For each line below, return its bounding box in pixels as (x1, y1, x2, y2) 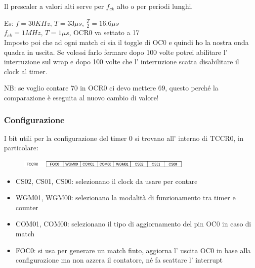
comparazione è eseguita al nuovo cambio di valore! (4, 92, 159, 102)
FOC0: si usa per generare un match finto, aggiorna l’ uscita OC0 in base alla (15, 245, 251, 255)
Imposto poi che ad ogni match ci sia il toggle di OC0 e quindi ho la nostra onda (4, 37, 249, 47)
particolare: (4, 142, 39, 153)
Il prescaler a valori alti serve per (4, 1, 104, 11)
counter (15, 202, 39, 212)
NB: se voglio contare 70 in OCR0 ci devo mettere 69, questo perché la (4, 83, 218, 93)
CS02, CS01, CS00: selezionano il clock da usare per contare (15, 176, 198, 186)
